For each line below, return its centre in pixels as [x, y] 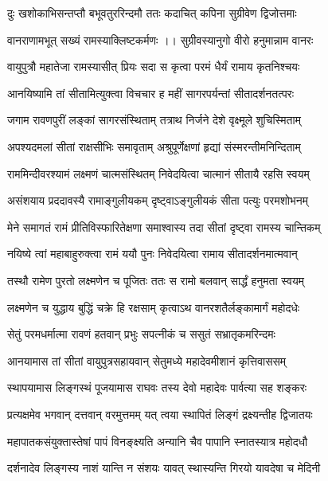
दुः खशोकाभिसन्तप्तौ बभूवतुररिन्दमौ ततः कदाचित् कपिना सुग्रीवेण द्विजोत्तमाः [152, 13]
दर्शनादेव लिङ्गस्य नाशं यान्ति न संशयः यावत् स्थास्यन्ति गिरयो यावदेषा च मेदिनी [164, 468]
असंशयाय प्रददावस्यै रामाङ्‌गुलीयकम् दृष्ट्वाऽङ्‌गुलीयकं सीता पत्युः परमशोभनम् [158, 200]
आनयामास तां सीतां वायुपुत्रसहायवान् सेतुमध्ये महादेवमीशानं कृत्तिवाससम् [147, 360]
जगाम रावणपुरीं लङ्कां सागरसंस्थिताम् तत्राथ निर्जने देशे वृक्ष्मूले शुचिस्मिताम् [154, 120]
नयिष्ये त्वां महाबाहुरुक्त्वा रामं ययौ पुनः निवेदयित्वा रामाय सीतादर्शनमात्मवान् [152, 254]
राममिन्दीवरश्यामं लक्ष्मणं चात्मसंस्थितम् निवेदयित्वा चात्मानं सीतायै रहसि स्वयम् [158, 173]
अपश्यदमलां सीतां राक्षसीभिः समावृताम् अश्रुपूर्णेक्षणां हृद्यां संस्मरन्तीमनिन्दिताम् [154, 146]
